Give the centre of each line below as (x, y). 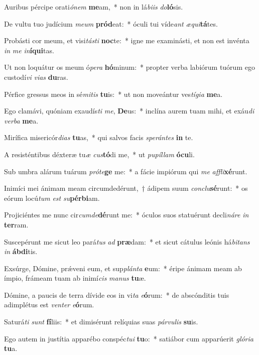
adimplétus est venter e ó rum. (49, 305)
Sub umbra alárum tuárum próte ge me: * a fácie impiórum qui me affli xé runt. (126, 171)
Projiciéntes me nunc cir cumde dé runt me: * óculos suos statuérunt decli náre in (126, 215)
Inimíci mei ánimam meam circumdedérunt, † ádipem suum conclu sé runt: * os (126, 188)
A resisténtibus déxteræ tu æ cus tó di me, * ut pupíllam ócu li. (99, 154)
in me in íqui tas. (29, 50)
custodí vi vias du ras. (36, 77)
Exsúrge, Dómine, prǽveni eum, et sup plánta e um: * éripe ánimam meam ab (123, 268)
